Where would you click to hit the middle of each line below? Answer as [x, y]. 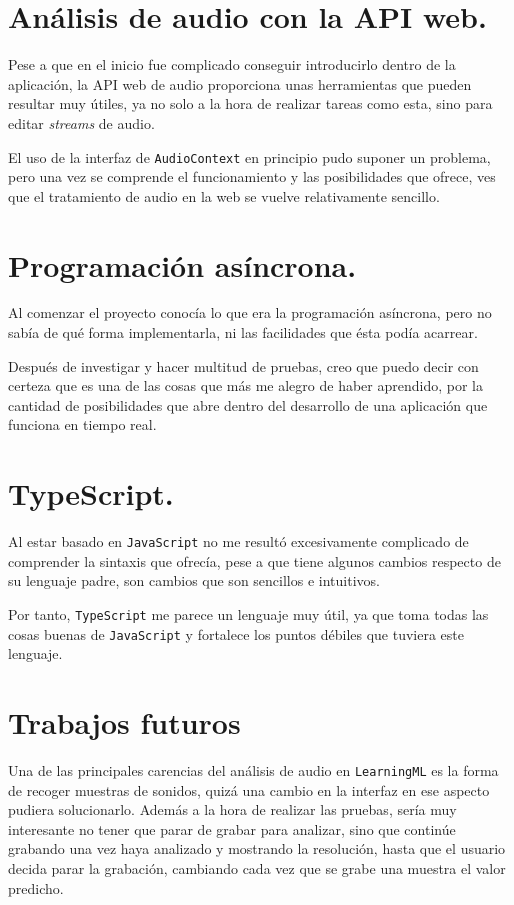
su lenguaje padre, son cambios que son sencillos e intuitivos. [194, 580]
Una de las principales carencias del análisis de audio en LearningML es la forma [253, 770]
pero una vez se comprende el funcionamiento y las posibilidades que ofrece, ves [252, 176]
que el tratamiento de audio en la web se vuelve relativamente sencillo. [224, 195]
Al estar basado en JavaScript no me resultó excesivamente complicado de [238, 541]
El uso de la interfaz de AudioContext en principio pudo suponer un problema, [249, 156]
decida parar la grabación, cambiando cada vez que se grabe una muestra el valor [257, 868]
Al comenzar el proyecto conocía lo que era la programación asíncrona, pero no [250, 312]
